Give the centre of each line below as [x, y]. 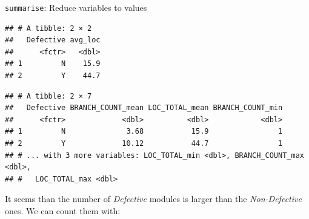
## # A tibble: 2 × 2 [48, 28]
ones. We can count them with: [63, 210]
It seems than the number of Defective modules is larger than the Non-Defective [153, 199]
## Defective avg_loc [53, 40]
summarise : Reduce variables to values [76, 7]
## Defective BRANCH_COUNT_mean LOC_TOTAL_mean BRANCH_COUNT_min [144, 108]
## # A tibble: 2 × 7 [48, 96]
